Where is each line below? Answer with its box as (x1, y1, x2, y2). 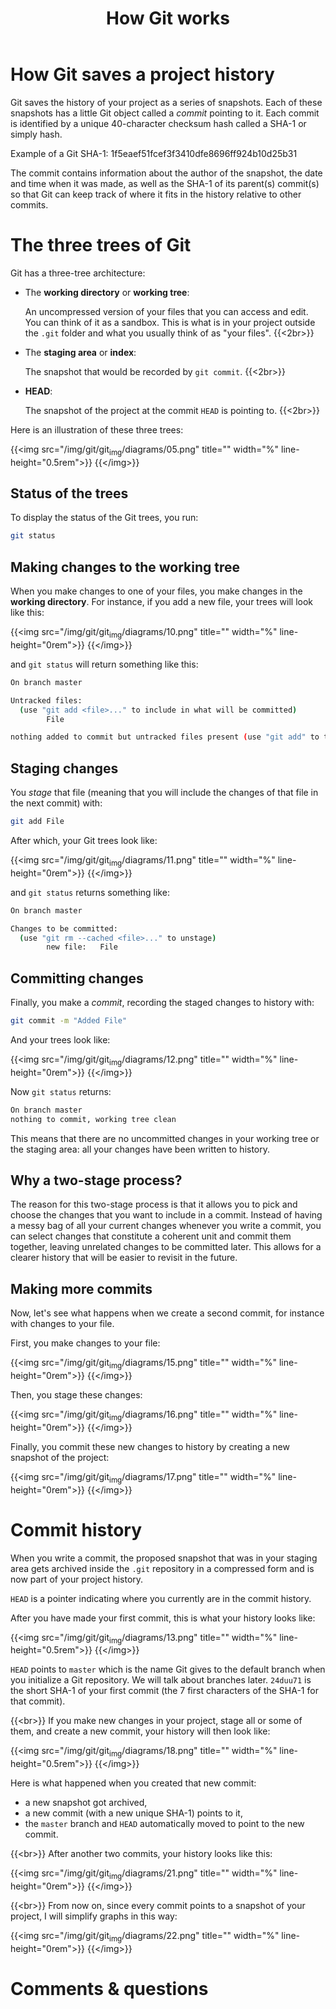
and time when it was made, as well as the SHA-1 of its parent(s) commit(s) (10, 177, 320, 189)
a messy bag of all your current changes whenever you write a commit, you (10, 1220, 322, 1232)
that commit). (10, 1695, 66, 1707)
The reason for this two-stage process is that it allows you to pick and (10, 1198, 298, 1211)
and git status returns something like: (10, 886, 170, 898)
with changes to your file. (10, 1318, 115, 1330)
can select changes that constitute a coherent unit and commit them (10, 1230, 292, 1242)
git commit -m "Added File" (10, 1016, 128, 1026)
